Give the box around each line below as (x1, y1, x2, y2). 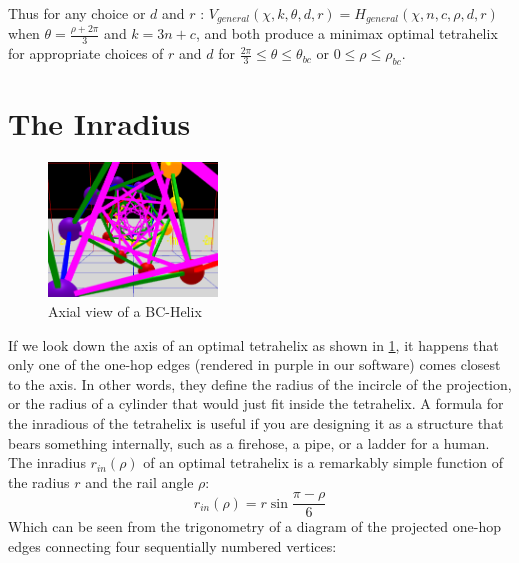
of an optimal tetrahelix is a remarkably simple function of (143, 452, 503, 473)
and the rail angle (85, 471, 194, 492)
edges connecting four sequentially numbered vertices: (8, 535, 337, 556)
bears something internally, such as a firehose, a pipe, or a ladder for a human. (8, 432, 490, 453)
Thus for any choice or (8, 3, 146, 23)
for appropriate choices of (8, 43, 164, 64)
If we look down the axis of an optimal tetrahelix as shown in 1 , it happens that (8, 334, 499, 355)
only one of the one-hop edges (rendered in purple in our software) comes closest (8, 354, 501, 375)
